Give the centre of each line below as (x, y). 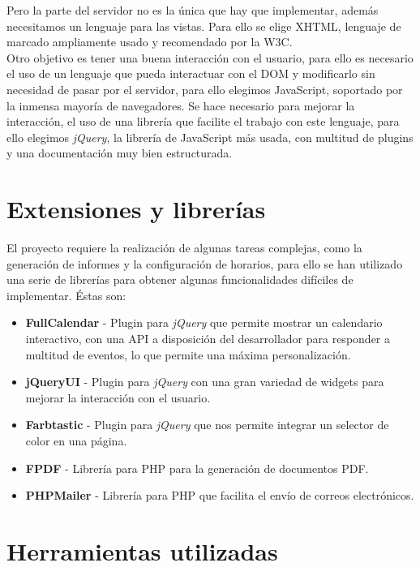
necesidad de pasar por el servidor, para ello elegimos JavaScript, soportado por (205, 89)
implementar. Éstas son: (66, 295)
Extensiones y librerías (136, 209)
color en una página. (76, 440)
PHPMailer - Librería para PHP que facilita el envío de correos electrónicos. (220, 495)
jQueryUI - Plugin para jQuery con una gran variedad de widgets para (205, 382)
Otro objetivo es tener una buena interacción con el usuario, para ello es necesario (210, 57)
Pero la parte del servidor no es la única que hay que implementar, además (193, 10)
